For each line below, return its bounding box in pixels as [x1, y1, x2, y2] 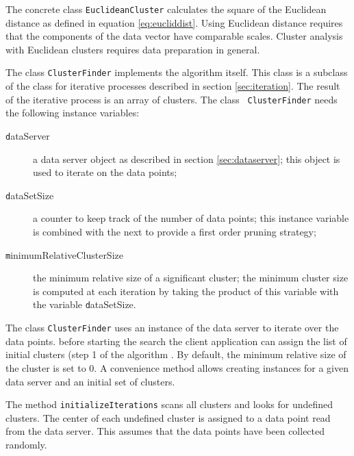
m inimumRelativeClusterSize [5, 247, 123, 262]
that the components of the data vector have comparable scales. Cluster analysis [5, 29, 343, 43]
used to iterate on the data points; [33, 165, 177, 179]
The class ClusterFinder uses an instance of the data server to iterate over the [5, 320, 339, 335]
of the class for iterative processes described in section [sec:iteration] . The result [5, 79, 340, 93]
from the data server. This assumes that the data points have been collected [5, 424, 325, 438]
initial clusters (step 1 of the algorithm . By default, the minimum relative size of [5, 347, 346, 362]
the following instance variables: [5, 105, 140, 120]
